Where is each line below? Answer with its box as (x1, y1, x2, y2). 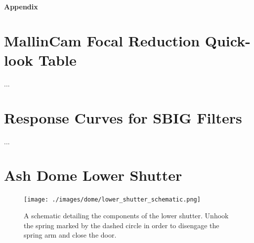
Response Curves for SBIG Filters (4, 107, 242, 127)
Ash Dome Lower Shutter (4, 165, 182, 185)
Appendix (4, 1, 38, 11)
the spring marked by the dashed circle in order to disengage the (24, 220, 219, 230)
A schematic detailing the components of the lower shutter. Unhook (24, 210, 229, 220)
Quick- (205, 30, 251, 50)
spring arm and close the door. (24, 230, 117, 240)
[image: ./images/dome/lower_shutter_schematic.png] (24, 196, 201, 203)
